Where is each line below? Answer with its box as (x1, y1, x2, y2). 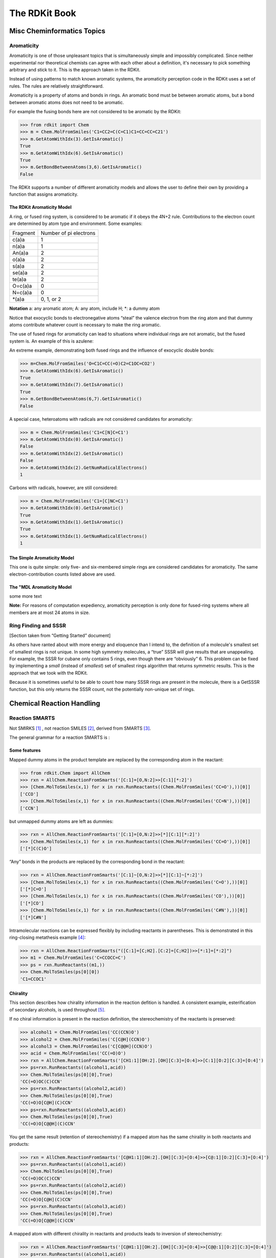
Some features (9, 747, 41, 753)
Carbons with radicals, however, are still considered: (9, 485, 118, 491)
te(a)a (12, 276, 27, 283)
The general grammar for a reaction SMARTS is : (9, 735, 110, 741)
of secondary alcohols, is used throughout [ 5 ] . (9, 1006, 106, 1012)
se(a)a (12, 269, 28, 276)
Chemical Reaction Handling (9, 699, 101, 708)
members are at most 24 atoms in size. (9, 609, 90, 615)
